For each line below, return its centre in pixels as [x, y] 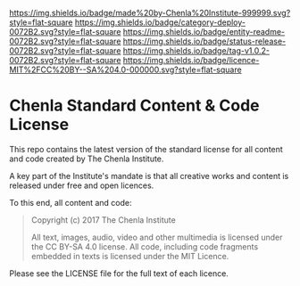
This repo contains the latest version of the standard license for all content [146, 149]
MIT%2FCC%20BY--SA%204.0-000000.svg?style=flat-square [126, 69]
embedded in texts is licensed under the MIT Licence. [130, 256]
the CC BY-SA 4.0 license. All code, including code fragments [145, 246]
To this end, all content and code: [71, 202]
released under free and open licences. [82, 185]
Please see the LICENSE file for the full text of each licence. [119, 273]
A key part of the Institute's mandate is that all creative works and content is [149, 176]
